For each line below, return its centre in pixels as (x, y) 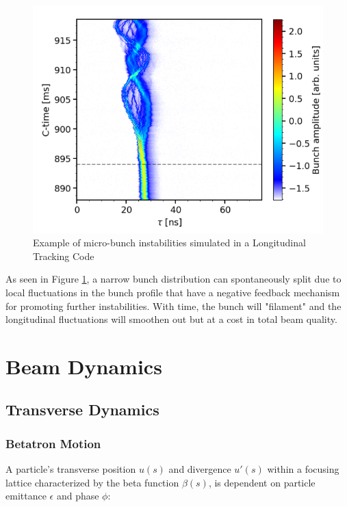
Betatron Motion (53, 443)
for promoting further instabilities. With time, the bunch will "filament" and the (173, 305)
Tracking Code (64, 256)
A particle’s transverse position (71, 469)
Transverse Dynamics (82, 409)
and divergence (200, 469)
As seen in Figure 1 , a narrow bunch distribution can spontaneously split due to (173, 279)
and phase (78, 496)
